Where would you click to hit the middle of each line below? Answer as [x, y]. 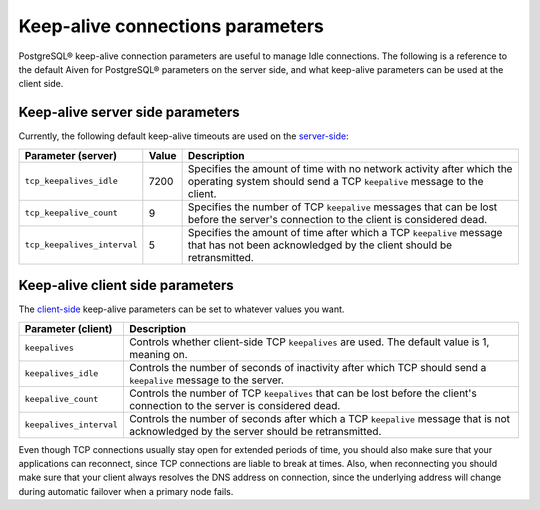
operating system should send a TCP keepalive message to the [335, 181]
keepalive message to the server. [206, 380]
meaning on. [158, 354]
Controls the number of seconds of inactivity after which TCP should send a [307, 367]
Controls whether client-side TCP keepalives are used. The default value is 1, [309, 342]
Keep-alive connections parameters [171, 26]
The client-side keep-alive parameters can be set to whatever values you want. [181, 309]
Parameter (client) [68, 328]
